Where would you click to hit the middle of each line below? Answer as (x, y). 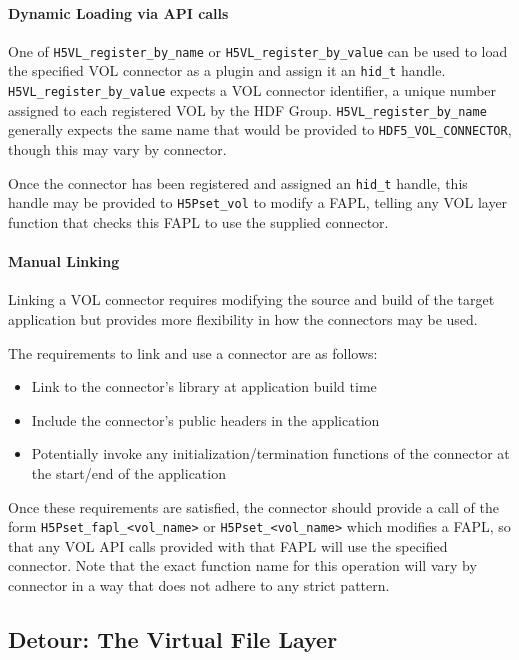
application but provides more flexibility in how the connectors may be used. (243, 318)
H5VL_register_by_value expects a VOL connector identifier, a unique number (252, 90)
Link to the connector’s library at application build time (204, 386)
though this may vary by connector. (117, 149)
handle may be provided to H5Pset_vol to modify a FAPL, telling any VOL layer (258, 202)
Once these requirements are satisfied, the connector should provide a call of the (253, 506)
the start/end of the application (128, 472)
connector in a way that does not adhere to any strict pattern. (199, 584)
